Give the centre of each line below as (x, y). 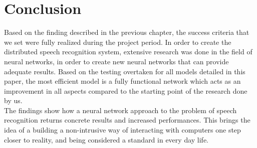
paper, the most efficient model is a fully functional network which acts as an (122, 81)
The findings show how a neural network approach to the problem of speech (120, 110)
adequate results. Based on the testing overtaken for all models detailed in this (125, 71)
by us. (13, 100)
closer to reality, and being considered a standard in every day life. (106, 139)
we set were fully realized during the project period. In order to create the (118, 42)
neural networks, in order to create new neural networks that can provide (116, 61)
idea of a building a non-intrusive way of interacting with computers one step (122, 130)
